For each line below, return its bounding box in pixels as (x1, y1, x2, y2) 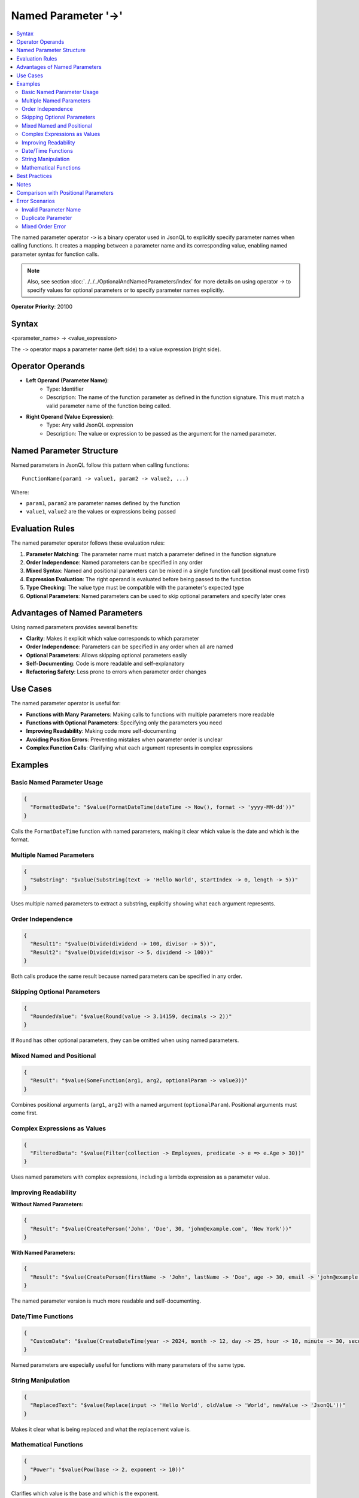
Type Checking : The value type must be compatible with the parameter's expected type (26, 584, 245, 591)
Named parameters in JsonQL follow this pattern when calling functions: (11, 461, 190, 469)
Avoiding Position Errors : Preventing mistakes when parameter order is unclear (26, 736, 223, 743)
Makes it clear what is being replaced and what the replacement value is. (11, 1425, 191, 1433)
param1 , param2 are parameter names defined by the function (26, 499, 181, 506)
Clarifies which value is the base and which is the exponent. (11, 1490, 159, 1497)
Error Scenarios (16, 198, 55, 205)
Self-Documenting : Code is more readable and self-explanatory (26, 660, 185, 667)
